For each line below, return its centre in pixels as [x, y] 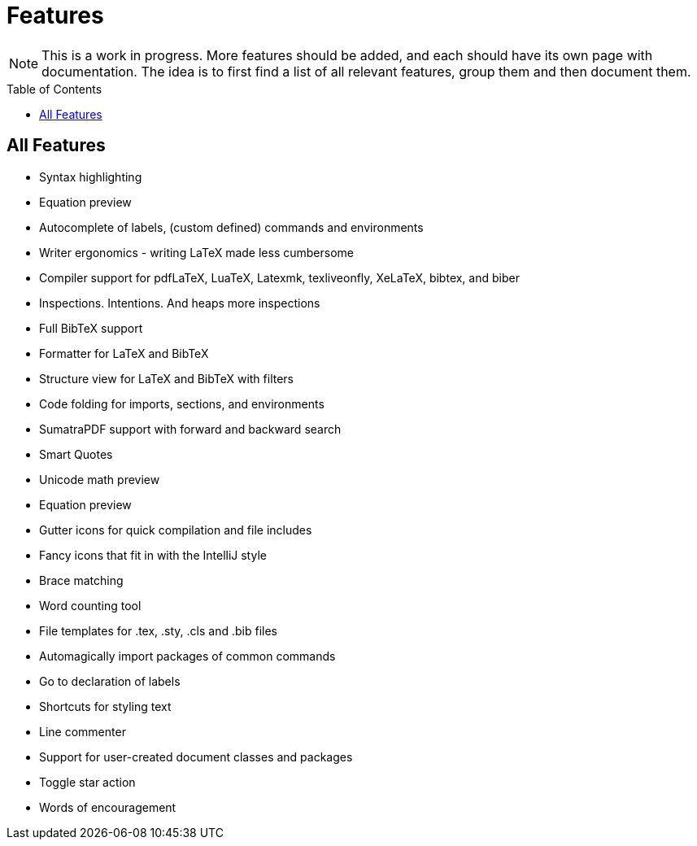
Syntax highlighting [91, 177]
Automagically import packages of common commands [187, 656]
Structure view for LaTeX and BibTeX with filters [167, 378]
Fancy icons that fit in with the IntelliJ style [153, 555]
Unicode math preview [100, 479]
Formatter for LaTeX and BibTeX [124, 353]
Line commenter [83, 731]
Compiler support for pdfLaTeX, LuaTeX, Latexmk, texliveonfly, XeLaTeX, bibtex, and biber [279, 277]
